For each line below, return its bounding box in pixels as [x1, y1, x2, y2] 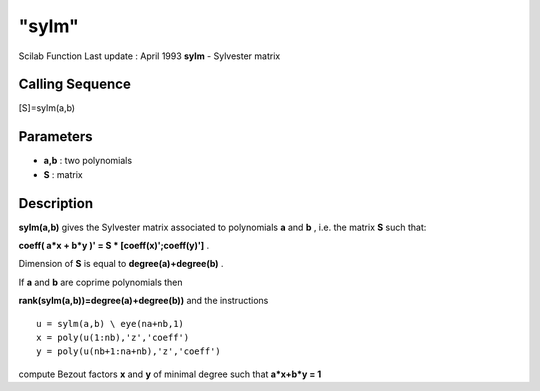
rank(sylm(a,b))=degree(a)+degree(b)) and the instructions [18, 295, 269, 307]
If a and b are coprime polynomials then [18, 276, 184, 288]
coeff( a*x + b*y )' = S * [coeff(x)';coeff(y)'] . [18, 240, 210, 252]
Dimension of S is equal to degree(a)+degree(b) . [18, 258, 224, 270]
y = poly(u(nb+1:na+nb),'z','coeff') [36, 346, 222, 357]
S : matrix [43, 168, 84, 180]
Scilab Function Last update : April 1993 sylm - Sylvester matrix [18, 50, 281, 62]
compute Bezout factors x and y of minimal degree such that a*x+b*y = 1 [18, 368, 322, 380]
